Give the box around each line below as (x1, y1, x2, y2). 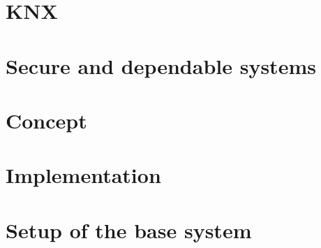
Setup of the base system (6, 215, 252, 244)
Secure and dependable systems (6, 51, 316, 80)
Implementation (6, 161, 161, 189)
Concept (6, 105, 87, 134)
